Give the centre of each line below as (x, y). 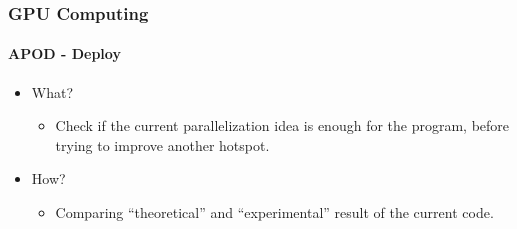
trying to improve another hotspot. (162, 144)
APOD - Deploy (64, 53)
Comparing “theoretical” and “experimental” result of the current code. (274, 212)
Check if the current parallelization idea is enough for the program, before (282, 125)
